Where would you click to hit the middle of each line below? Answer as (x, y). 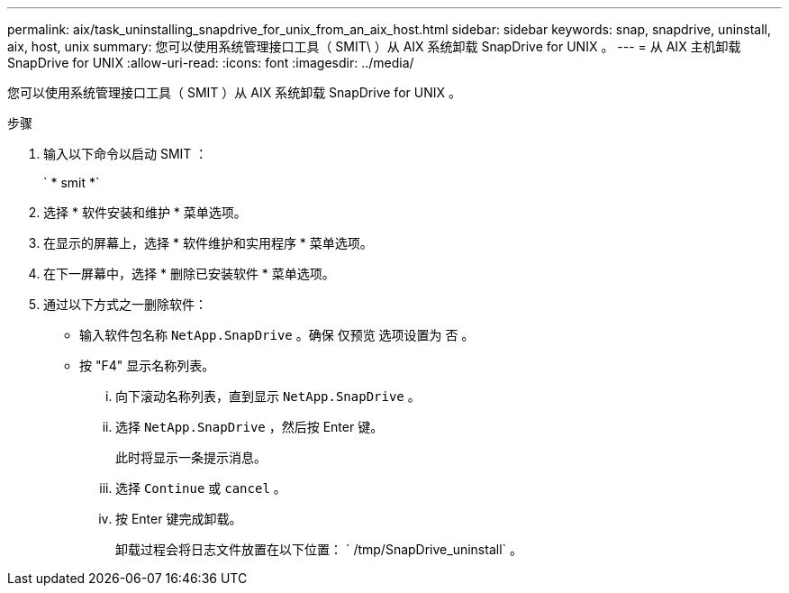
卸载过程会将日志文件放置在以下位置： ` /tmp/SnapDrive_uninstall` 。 (319, 549)
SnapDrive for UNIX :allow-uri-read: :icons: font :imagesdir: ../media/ (211, 63)
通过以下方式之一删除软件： (125, 304)
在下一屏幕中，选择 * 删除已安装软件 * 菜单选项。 (189, 274)
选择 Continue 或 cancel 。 (201, 488)
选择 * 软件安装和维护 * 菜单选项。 (145, 212)
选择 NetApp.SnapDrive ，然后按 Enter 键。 (249, 427)
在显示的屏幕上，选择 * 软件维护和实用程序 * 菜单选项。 (208, 243)
